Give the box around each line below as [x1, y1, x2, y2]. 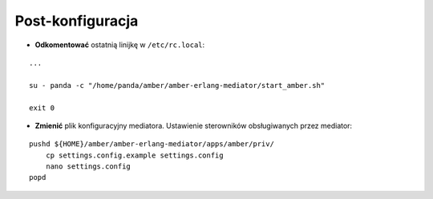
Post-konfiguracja [14, 12, 139, 30]
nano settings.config [45, 162, 132, 171]
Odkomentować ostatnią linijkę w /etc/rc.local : [34, 40, 205, 50]
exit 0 [29, 103, 55, 112]
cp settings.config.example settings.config [45, 150, 224, 160]
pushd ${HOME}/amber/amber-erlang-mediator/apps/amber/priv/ [29, 140, 274, 149]
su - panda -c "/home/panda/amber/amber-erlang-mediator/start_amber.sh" [29, 81, 326, 90]
